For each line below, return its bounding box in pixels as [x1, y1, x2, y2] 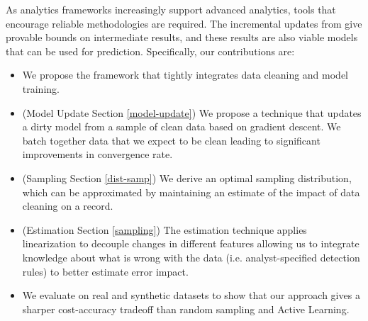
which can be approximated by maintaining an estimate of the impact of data [22, 184, 360, 199]
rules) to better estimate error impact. [22, 264, 189, 278]
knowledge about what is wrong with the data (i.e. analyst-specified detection [22, 249, 360, 264]
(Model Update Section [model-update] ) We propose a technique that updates [22, 105, 362, 120]
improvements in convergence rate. [22, 147, 173, 162]
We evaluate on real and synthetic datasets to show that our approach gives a [22, 288, 360, 303]
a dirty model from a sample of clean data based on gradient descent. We [22, 119, 341, 134]
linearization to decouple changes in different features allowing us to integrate [22, 236, 359, 251]
